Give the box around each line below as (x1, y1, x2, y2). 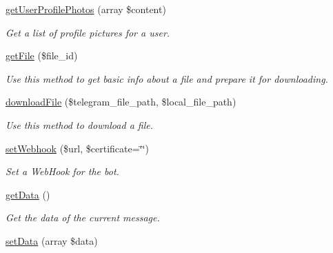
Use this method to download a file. (6, 117, 153, 132)
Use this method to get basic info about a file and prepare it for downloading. (6, 71, 328, 85)
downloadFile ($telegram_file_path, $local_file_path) (6, 94, 236, 109)
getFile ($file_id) (6, 48, 78, 63)
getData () (6, 187, 50, 201)
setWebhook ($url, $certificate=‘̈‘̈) (6, 141, 149, 155)
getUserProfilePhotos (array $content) (6, 2, 166, 16)
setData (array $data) (6, 233, 98, 247)
